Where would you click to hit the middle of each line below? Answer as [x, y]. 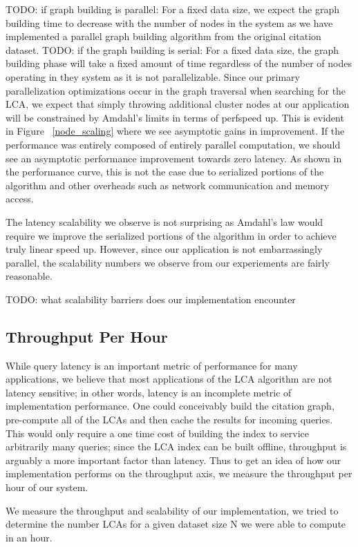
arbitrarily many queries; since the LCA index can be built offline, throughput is [176, 447]
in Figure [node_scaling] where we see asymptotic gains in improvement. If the [175, 131]
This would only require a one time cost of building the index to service [158, 433]
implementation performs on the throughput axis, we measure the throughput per [179, 473]
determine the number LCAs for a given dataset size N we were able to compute [176, 524]
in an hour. [29, 537]
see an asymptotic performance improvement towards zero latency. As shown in [174, 158]
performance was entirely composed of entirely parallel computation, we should [173, 144]
